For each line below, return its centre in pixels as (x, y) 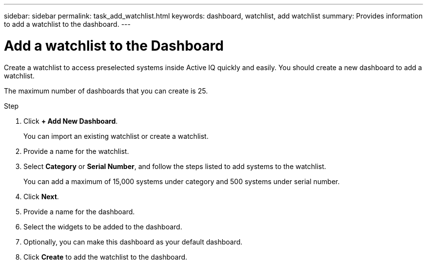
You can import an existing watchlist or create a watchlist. (116, 136)
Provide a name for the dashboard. (79, 211)
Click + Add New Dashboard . (71, 121)
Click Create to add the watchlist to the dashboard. (106, 257)
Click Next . (41, 196)
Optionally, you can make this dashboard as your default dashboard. (133, 242)
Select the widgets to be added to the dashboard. (103, 226)
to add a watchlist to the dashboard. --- (67, 24)
